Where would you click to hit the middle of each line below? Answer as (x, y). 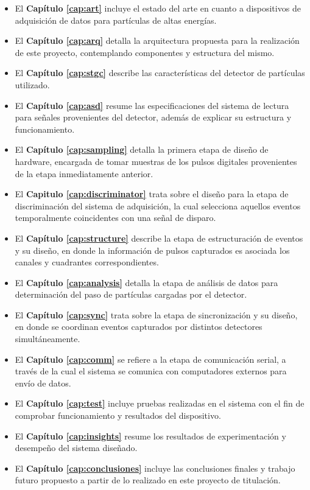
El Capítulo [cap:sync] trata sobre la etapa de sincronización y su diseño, (156, 314)
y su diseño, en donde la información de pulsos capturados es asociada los (152, 250)
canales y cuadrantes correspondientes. (87, 262)
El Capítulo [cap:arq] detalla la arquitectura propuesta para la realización (157, 40)
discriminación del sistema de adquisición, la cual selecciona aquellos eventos (158, 205)
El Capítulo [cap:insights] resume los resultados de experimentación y (150, 436)
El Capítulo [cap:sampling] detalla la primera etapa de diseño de (142, 149)
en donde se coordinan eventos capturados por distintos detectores (139, 327)
